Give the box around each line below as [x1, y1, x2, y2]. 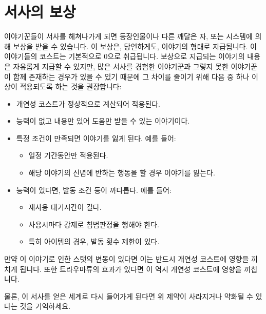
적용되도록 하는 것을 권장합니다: [20, 81, 122, 92]
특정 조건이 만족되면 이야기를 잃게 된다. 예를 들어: [16, 132, 176, 143]
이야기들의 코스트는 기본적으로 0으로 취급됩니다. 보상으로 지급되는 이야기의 [4, 51, 245, 62]
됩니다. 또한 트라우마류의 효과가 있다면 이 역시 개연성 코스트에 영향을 [20, 263, 242, 274]
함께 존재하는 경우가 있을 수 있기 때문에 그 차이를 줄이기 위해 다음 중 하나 [13, 71, 250, 82]
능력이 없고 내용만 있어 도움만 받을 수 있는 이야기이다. [16, 115, 190, 126]
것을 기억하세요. [20, 301, 71, 311]
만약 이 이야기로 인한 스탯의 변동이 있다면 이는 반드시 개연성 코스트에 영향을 [4, 253, 249, 264]
